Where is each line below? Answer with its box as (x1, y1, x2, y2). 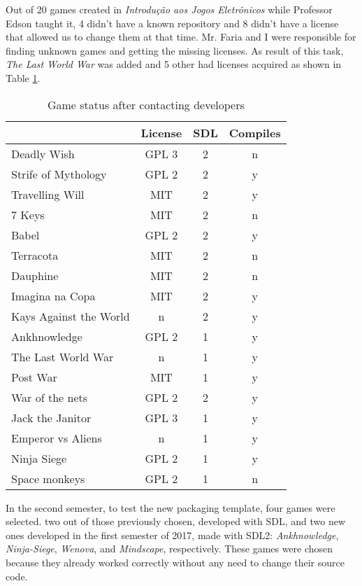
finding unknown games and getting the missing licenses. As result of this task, (6, 43, 344, 57)
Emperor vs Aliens (11, 429, 102, 446)
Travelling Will (11, 186, 85, 202)
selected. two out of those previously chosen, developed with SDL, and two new (6, 514, 346, 529)
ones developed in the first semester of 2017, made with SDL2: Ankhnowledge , (6, 527, 339, 542)
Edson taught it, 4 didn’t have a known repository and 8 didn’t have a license (6, 15, 339, 30)
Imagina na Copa (11, 287, 96, 304)
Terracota (11, 246, 59, 263)
